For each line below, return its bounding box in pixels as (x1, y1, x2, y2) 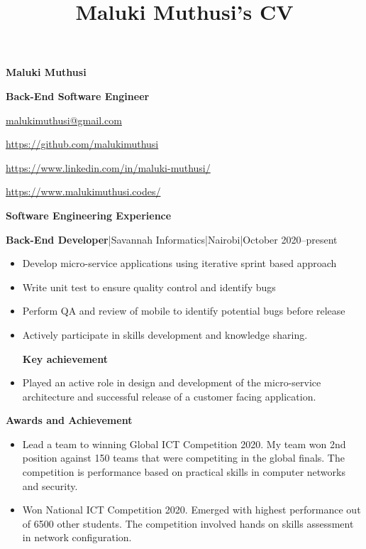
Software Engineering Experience (6, 207, 172, 222)
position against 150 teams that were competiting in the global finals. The (22, 450, 345, 465)
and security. (22, 478, 78, 493)
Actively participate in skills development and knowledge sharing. (22, 327, 308, 342)
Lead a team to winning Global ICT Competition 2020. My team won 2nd (22, 436, 346, 451)
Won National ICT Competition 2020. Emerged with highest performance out (22, 502, 361, 517)
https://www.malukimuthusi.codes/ (6, 184, 161, 199)
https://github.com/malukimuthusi (6, 136, 159, 151)
